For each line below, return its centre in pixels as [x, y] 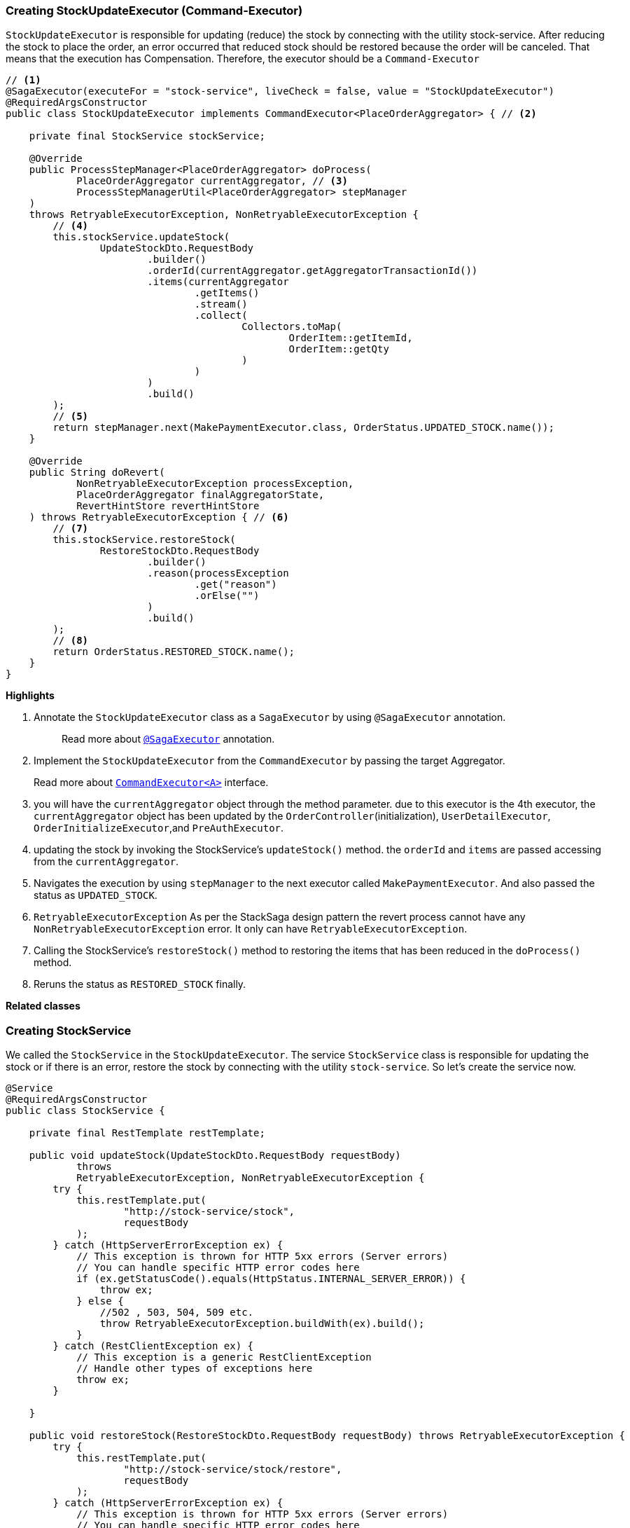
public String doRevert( [97, 473]
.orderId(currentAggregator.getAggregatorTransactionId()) [313, 271]
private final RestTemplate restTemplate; [147, 1133]
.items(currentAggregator [218, 282]
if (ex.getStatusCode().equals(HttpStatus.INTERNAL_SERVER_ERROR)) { [271, 1279]
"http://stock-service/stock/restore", [233, 1470]
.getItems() [227, 293]
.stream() [221, 304]
